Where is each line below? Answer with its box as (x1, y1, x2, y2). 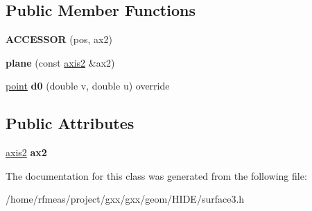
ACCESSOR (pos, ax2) (6, 32, 112, 47)
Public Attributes (6, 112, 135, 134)
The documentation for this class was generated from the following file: (6, 168, 307, 183)
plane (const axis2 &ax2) (6, 55, 115, 69)
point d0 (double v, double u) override (6, 78, 170, 93)
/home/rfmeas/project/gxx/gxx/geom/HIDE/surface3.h (6, 192, 245, 206)
